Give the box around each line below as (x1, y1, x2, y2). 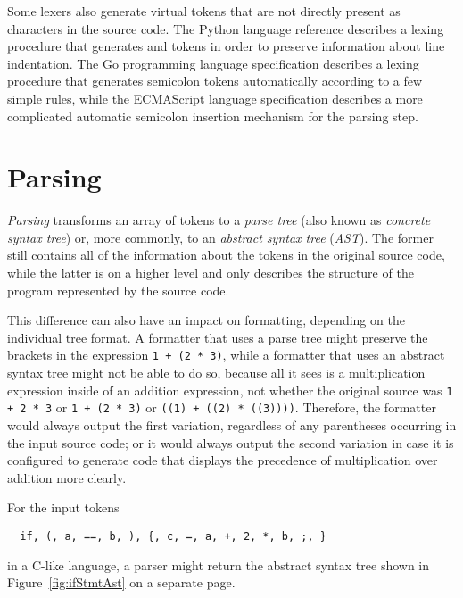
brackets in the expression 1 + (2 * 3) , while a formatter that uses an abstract (7, 345, 445, 364)
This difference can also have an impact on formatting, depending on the (7, 311, 405, 329)
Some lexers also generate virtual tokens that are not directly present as (7, 2, 401, 20)
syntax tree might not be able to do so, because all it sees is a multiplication (7, 363, 426, 382)
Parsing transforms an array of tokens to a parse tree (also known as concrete (7, 211, 431, 229)
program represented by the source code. (7, 280, 229, 299)
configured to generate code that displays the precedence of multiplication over (7, 451, 438, 469)
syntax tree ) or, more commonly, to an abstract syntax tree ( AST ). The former (7, 228, 434, 246)
